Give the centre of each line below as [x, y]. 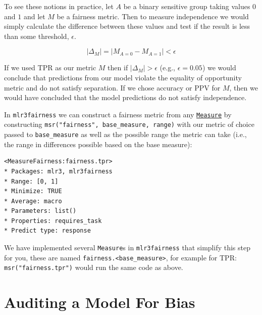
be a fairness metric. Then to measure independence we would [153, 16]
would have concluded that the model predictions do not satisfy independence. [125, 97]
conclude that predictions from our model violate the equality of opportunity [123, 77]
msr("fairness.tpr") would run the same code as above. [94, 267]
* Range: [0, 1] [31, 181]
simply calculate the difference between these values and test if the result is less [127, 26]
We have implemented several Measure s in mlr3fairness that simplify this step [127, 247]
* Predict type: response [47, 231]
